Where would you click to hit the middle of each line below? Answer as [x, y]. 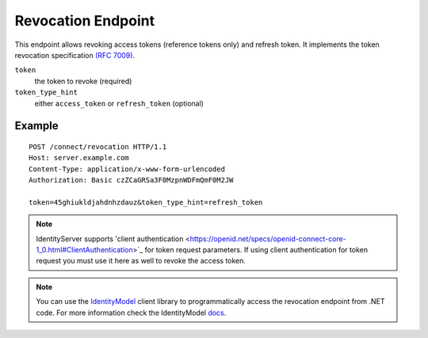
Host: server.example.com [79, 158]
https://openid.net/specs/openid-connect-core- [268, 239]
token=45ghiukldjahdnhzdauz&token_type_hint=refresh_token [146, 202]
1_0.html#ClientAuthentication [85, 250]
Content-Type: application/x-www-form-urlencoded [127, 169]
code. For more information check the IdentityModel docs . [131, 313]
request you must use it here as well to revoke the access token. [141, 261]
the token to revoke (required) [83, 81]
